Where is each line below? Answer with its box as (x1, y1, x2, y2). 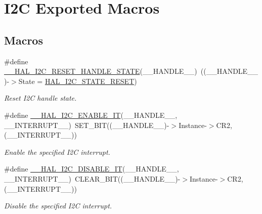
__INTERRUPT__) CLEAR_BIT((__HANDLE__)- (4, 173, 181, 184)
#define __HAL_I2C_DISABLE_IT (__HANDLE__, (4, 163, 179, 174)
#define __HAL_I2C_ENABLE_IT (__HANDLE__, (4, 109, 178, 120)
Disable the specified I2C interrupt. (4, 200, 112, 211)
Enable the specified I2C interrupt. (4, 146, 110, 157)
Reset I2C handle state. (4, 93, 77, 103)
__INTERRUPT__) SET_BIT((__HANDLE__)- (4, 119, 169, 130)
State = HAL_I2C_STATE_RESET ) (18, 75, 137, 86)
